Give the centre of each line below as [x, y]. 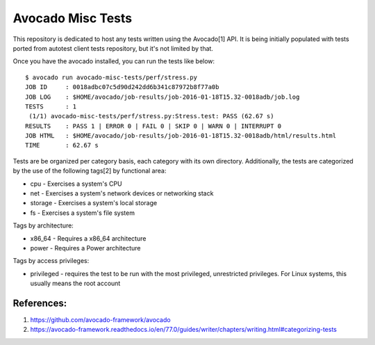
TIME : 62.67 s [62, 145]
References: [40, 303]
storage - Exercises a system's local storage [94, 203]
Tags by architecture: [43, 225]
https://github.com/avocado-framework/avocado [100, 320]
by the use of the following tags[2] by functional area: [90, 171]
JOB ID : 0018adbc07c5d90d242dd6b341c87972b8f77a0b [122, 87]
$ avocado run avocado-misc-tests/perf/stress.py [111, 77]
